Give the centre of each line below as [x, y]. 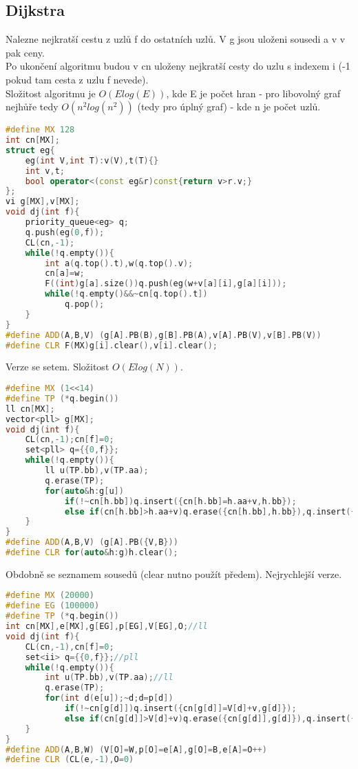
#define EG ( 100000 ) [53, 606]
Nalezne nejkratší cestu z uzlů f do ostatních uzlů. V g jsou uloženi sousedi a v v [176, 39]
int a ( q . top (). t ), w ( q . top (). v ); [119, 263]
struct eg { [30, 150]
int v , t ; [45, 171]
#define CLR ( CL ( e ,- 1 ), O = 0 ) [70, 760]
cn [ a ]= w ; [65, 273]
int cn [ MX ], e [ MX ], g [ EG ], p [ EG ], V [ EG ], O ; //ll [107, 627]
